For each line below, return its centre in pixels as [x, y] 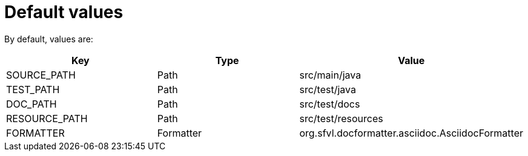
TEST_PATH [33, 89]
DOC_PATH [31, 104]
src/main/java [330, 75]
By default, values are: [49, 39]
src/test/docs [330, 104]
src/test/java [328, 89]
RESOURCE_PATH [47, 118]
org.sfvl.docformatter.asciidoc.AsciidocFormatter [411, 133]
